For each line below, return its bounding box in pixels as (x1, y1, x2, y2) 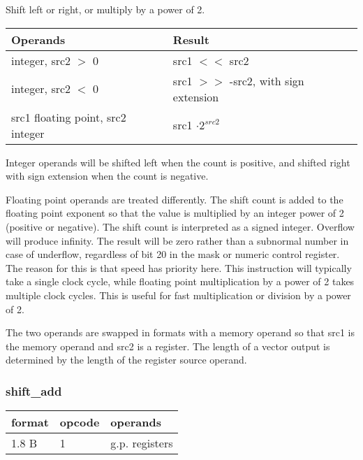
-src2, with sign (229, 72, 304, 89)
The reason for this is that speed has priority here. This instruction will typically (6, 260, 352, 275)
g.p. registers (110, 435, 173, 452)
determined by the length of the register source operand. (6, 352, 247, 367)
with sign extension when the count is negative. (6, 168, 209, 183)
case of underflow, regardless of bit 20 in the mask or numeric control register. (6, 247, 340, 261)
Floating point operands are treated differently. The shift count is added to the (6, 192, 343, 206)
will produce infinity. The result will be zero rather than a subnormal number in (6, 233, 349, 247)
